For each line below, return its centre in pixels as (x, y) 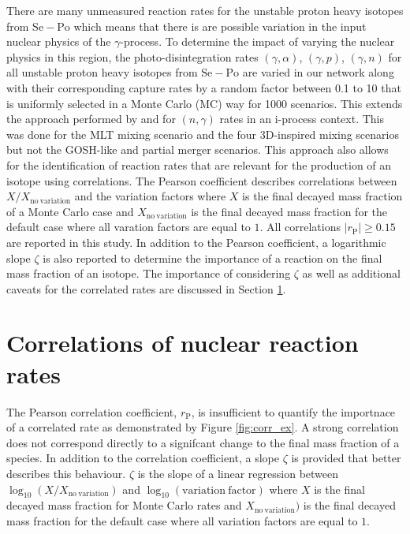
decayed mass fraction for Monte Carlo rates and (124, 505)
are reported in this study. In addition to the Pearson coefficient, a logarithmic (196, 242)
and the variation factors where (150, 196)
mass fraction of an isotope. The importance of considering (149, 273)
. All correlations (300, 227)
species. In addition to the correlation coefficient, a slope (143, 458)
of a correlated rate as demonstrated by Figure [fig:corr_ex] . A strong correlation (203, 427)
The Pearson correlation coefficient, (92, 411)
